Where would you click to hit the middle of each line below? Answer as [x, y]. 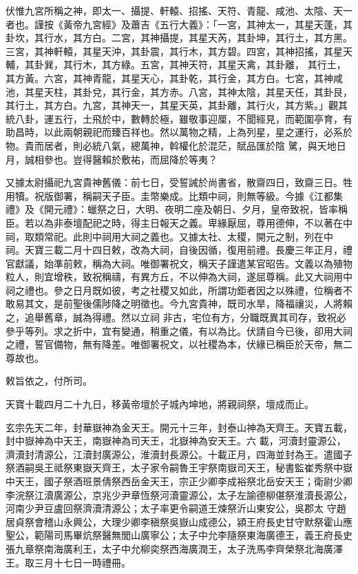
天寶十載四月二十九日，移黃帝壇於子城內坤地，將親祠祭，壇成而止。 [160, 404]
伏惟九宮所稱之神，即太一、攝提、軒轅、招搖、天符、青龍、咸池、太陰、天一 [179, 10]
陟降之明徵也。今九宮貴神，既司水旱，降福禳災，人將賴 [227, 304]
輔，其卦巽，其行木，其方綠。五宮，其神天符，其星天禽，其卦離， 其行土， [176, 64]
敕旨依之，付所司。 [49, 381]
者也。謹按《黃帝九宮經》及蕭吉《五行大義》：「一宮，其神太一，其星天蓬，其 [179, 24]
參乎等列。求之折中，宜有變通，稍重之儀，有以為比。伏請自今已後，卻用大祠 [179, 330]
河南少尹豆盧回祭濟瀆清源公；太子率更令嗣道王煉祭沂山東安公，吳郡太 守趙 [176, 508]
